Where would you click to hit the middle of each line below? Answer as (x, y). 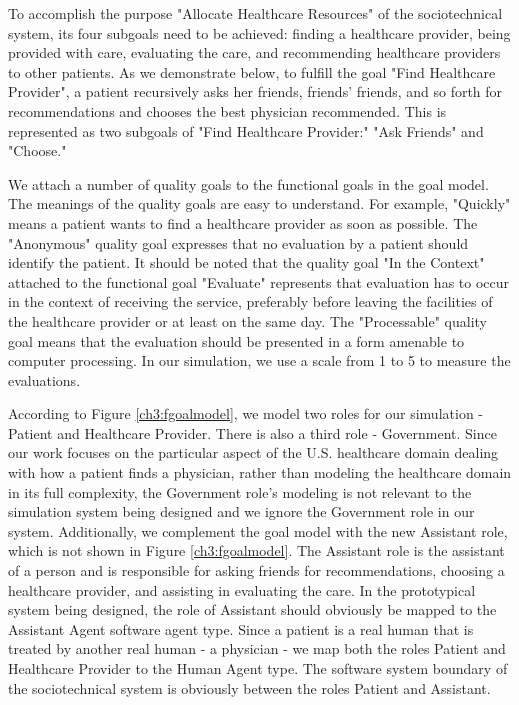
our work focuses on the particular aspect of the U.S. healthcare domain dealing (253, 452)
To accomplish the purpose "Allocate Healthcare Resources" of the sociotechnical (255, 13)
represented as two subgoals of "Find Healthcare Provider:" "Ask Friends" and (246, 130)
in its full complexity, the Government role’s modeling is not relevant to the (240, 491)
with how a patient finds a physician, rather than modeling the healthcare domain (260, 472)
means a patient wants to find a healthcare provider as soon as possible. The (243, 222)
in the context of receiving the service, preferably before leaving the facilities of (250, 301)
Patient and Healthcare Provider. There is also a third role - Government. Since (252, 432)
